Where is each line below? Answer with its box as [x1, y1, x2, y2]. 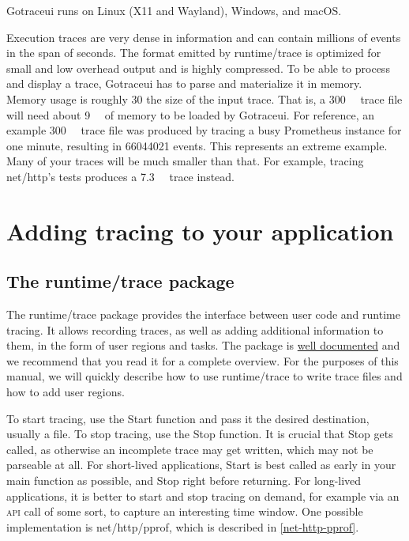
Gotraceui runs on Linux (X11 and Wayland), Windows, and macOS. [6, 2, 342, 18]
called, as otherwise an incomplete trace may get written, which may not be [6, 441, 373, 457]
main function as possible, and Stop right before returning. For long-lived [6, 472, 362, 489]
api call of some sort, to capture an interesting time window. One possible [6, 503, 363, 520]
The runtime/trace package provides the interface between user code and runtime [6, 306, 400, 323]
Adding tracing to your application [6, 214, 394, 247]
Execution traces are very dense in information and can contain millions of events [6, 28, 401, 45]
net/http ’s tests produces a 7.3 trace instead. [6, 168, 235, 184]
